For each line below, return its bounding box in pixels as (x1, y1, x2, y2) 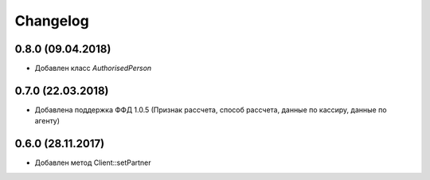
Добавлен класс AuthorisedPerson (34, 64, 152, 73)
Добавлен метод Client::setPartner (34, 158, 151, 167)
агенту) (34, 116, 60, 126)
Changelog (14, 12, 89, 29)
